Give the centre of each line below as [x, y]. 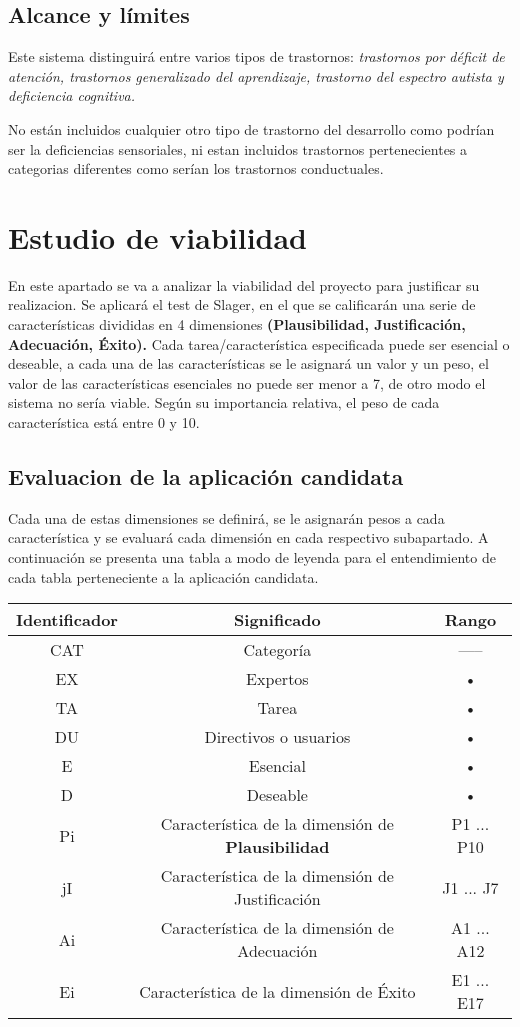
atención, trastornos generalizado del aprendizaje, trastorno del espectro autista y [256, 75]
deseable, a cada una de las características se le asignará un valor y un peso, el [248, 363]
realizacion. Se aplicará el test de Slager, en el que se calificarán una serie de [242, 304]
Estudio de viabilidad [158, 236]
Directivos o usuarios [277, 737]
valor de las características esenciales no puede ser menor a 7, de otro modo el [247, 382]
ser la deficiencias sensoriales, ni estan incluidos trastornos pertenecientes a [238, 148]
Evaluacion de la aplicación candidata [206, 476]
